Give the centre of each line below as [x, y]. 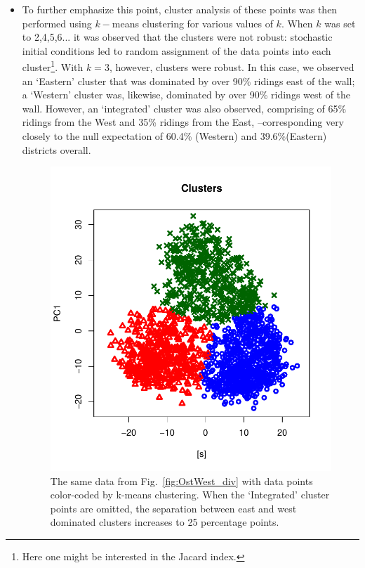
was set [340, 23]
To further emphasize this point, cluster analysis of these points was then [180, 9]
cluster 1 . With [53, 66]
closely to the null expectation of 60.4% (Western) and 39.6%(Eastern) [174, 136]
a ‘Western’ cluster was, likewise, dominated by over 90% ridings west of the [186, 95]
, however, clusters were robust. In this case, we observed [232, 67]
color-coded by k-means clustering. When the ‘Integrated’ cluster [190, 495]
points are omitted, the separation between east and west [173, 508]
